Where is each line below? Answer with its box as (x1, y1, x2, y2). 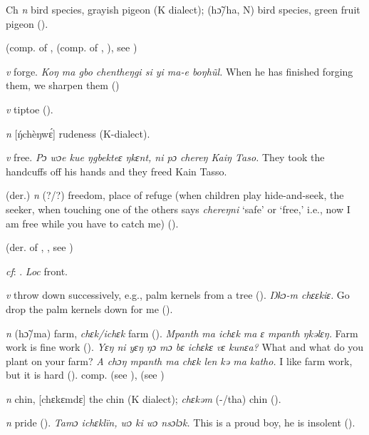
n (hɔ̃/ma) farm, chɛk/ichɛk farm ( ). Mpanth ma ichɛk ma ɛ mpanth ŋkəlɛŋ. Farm (6, 325, 358, 340)
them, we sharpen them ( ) (6, 78, 120, 93)
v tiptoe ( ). (6, 101, 53, 116)
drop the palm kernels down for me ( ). (6, 301, 173, 316)
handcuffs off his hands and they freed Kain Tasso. (6, 163, 227, 178)
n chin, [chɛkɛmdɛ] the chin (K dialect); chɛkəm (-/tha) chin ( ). (6, 391, 281, 406)
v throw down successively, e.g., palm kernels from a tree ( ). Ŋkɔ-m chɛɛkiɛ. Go (6, 287, 350, 302)
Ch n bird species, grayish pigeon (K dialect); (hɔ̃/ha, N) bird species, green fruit (6, 2, 360, 16)
